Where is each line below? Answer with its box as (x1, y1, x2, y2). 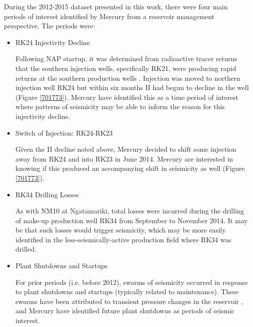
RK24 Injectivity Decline (15, 37, 90, 47)
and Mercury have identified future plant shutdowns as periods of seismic (15, 305, 235, 316)
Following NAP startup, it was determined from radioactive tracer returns (15, 53, 237, 64)
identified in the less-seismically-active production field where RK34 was (15, 234, 232, 244)
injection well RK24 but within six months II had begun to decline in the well (15, 82, 249, 93)
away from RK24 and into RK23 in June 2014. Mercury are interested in (15, 153, 233, 163)
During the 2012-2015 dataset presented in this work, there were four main (4, 1, 228, 11)
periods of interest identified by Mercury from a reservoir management (4, 11, 215, 21)
